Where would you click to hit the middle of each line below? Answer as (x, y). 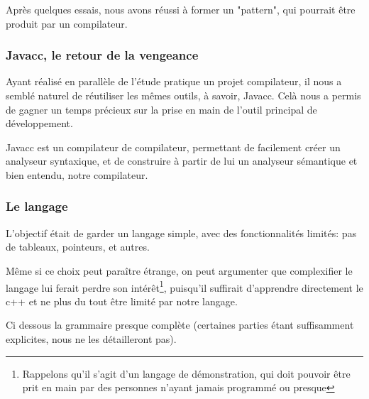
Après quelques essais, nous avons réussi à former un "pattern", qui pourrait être (181, 9)
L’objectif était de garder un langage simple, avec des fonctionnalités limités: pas (181, 233)
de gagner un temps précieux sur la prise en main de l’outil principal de (161, 109)
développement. (39, 123)
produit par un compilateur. (67, 23)
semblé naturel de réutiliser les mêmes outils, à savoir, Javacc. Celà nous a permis (183, 95)
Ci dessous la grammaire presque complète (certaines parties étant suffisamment (180, 325)
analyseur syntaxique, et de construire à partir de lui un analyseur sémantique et (182, 161)
